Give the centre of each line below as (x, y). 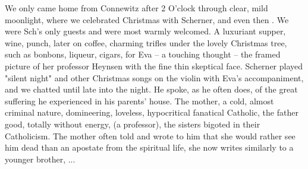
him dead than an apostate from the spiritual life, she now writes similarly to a (149, 147)
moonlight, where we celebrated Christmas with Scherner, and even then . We (147, 19)
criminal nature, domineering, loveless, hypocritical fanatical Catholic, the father (152, 112)
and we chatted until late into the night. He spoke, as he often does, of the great (151, 89)
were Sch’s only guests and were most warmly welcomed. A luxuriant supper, (145, 31)
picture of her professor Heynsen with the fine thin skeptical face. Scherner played (154, 66)
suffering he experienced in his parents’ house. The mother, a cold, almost (139, 101)
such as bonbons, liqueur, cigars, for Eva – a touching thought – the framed (143, 54)
